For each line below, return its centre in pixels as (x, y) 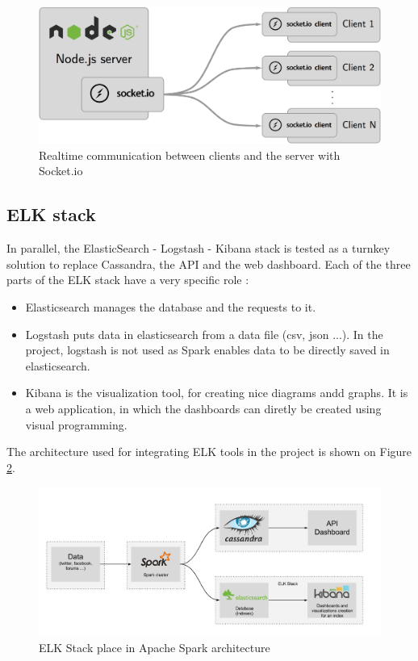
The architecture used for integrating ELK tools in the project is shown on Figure (209, 452)
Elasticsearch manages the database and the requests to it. (171, 306)
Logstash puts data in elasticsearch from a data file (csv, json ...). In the (204, 334)
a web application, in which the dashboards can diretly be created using (203, 408)
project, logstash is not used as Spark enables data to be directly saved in (207, 350)
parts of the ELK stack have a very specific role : (128, 280)
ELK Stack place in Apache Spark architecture (155, 647)
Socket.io (61, 171)
